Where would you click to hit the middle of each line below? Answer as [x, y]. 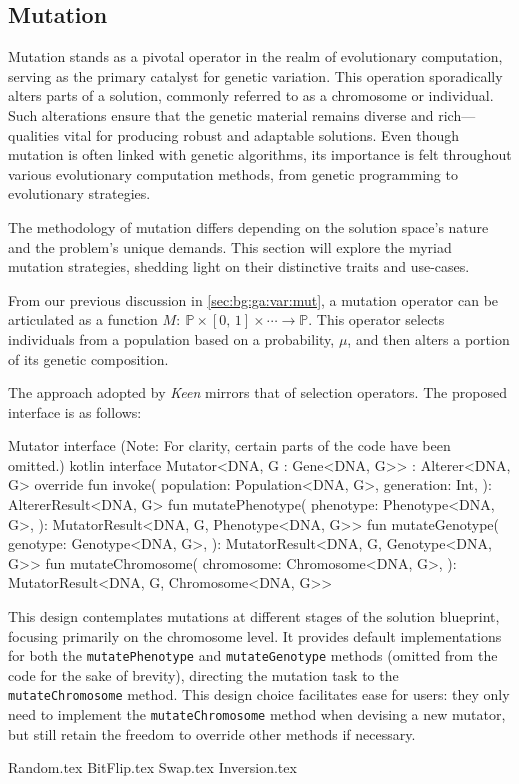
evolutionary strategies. [79, 193]
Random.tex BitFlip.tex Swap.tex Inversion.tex [152, 767]
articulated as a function [83, 319]
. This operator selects [376, 319]
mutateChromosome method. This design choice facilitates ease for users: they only [259, 694]
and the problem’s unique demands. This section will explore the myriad [230, 246]
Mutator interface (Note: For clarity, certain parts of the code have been [229, 445]
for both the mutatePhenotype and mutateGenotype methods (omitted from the [253, 655]
